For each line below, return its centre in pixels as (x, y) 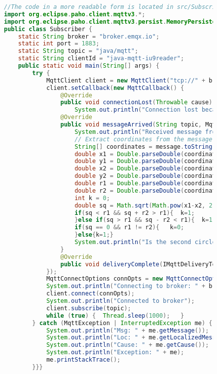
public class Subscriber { (48, 29)
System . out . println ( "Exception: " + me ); (115, 353)
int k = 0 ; (92, 198)
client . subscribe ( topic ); (89, 308)
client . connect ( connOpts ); (90, 294)
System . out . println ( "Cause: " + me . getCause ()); (127, 345)
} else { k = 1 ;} (94, 235)
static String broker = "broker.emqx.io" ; (89, 36)
